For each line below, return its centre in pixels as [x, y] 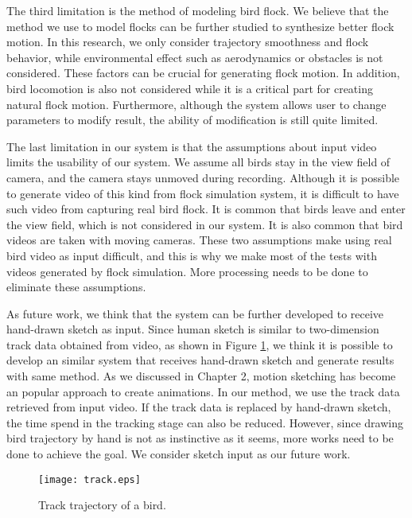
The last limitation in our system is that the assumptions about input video [192, 146]
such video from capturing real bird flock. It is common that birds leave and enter [206, 209]
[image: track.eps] [89, 479]
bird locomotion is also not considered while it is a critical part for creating [190, 88]
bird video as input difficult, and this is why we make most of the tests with [192, 255]
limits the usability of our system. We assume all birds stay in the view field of [198, 162]
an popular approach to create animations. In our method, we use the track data [203, 391]
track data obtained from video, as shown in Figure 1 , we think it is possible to [200, 344]
